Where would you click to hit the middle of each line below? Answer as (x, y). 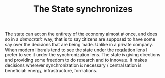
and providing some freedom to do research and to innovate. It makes (76, 60)
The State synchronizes (83, 9)
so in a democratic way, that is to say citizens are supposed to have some (80, 39)
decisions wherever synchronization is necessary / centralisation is (73, 65)
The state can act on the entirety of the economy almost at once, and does (81, 34)
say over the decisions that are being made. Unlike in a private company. (79, 45)
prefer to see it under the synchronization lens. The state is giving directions (83, 55)
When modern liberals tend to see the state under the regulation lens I (76, 50)
